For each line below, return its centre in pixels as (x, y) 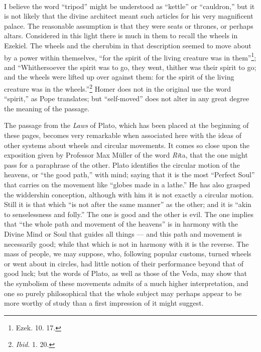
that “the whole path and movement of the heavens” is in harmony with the (121, 224)
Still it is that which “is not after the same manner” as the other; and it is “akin (128, 204)
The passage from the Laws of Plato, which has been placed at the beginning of (126, 125)
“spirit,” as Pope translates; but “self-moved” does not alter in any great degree (127, 98)
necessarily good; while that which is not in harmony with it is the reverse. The (126, 243)
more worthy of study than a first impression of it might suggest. (104, 303)
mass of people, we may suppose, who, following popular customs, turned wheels (128, 254)
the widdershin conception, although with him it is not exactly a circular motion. (129, 194)
